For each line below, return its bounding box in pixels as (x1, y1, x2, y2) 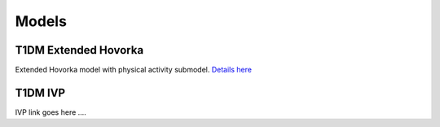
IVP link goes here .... (15, 107, 87, 117)
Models (15, 12, 67, 30)
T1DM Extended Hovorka (15, 43, 144, 57)
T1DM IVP (15, 85, 65, 99)
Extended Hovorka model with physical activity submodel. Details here (15, 65, 253, 75)
